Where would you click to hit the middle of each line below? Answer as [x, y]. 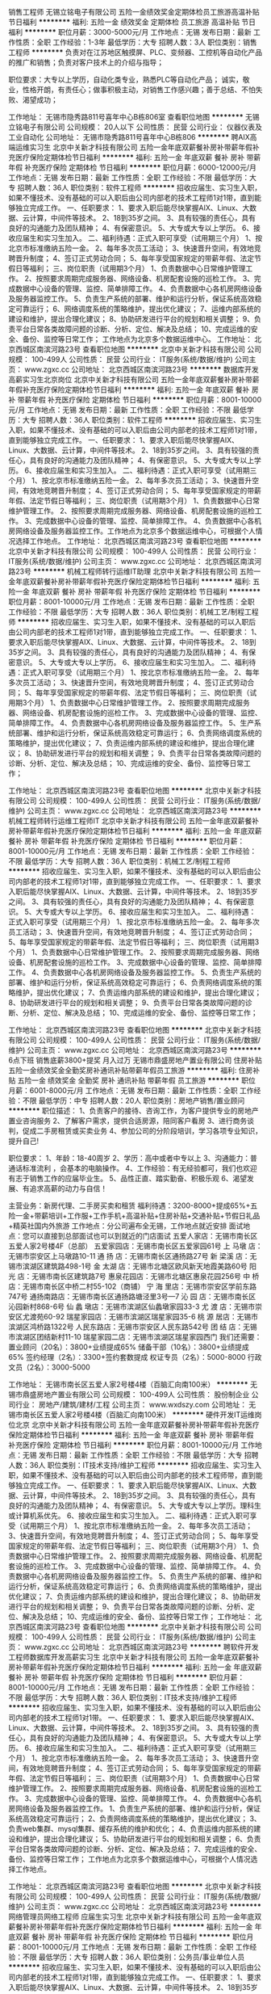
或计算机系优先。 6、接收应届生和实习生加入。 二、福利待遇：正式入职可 [129, 1516]
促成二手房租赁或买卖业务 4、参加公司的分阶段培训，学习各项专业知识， [142, 1131]
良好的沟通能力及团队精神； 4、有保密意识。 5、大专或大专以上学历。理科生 [135, 1506]
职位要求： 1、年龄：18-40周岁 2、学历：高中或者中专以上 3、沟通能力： [129, 1158]
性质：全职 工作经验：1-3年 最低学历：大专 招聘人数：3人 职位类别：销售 [136, 42]
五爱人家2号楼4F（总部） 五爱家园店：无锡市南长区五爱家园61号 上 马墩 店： [135, 1246]
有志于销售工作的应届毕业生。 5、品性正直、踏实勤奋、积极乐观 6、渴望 [128, 1178]
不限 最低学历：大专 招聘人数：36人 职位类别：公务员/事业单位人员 [133, 1957]
